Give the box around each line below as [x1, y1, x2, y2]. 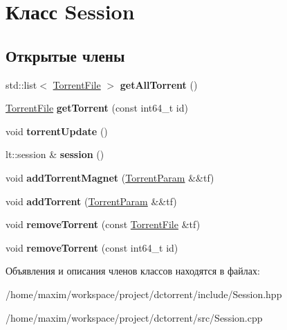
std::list [6, 77, 37, 92]
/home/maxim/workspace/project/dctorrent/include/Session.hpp [6, 286, 282, 301]
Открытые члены [6, 44, 125, 66]
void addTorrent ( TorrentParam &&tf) [6, 193, 177, 208]
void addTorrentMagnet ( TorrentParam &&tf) [6, 170, 214, 184]
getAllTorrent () [120, 77, 198, 92]
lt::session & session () [6, 147, 104, 162]
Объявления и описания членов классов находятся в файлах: [6, 263, 260, 278]
